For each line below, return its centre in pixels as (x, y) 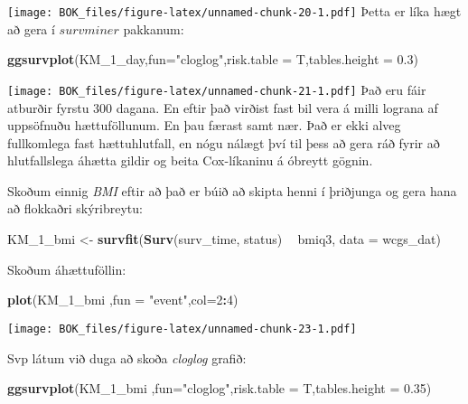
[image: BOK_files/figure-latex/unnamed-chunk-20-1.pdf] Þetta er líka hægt (234, 11)
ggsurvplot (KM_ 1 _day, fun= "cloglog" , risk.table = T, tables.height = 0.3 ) (213, 59)
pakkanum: (154, 28)
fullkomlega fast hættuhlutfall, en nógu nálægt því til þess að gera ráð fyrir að (224, 142)
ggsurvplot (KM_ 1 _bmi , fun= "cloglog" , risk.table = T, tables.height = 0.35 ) (220, 388)
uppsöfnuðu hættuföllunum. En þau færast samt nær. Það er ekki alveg (204, 125)
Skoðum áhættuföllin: (67, 269)
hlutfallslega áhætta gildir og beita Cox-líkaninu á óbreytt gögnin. (190, 160)
